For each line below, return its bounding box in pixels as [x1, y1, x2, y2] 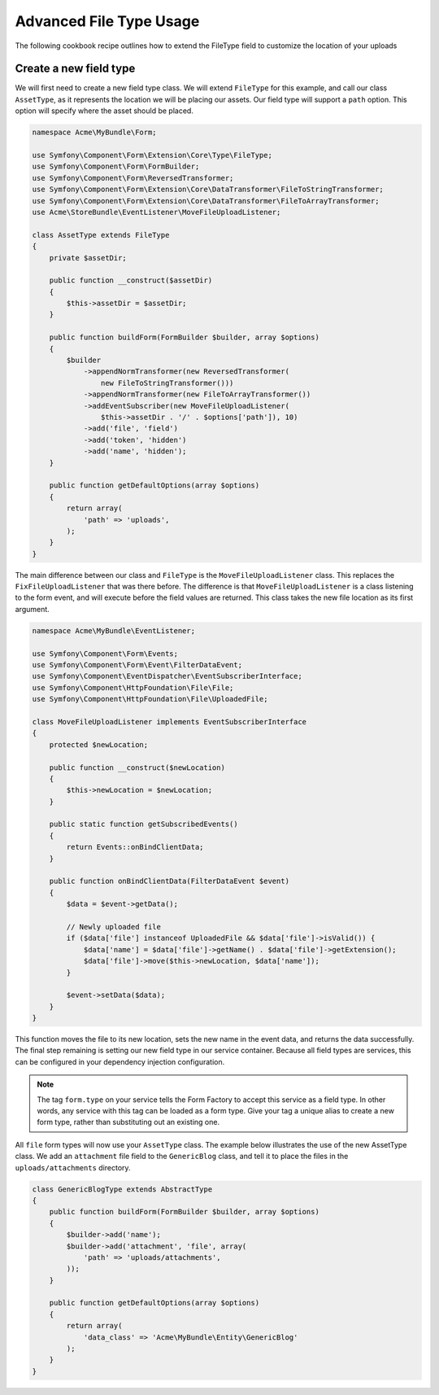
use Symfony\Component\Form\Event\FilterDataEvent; [32, 660, 243, 669]
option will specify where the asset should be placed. [15, 106, 194, 116]
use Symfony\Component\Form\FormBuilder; [32, 162, 200, 171]
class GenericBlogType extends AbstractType [32, 1184, 213, 1194]
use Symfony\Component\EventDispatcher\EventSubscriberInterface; [32, 671, 302, 681]
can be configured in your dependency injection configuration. [15, 1056, 225, 1066]
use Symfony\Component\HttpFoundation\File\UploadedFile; [32, 694, 268, 704]
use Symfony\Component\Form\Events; [32, 649, 179, 658]
